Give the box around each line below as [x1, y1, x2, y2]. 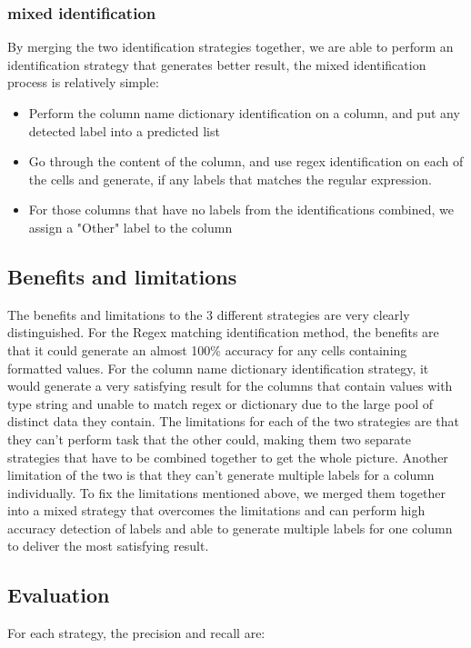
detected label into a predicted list [28, 121, 220, 140]
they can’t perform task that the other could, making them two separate [7, 429, 412, 448]
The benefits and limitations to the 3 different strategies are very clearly [7, 304, 410, 324]
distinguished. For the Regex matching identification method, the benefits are [7, 323, 439, 342]
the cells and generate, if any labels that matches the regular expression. [28, 169, 432, 188]
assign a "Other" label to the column [28, 217, 233, 236]
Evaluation [7, 581, 110, 609]
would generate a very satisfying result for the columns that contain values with [7, 376, 453, 395]
